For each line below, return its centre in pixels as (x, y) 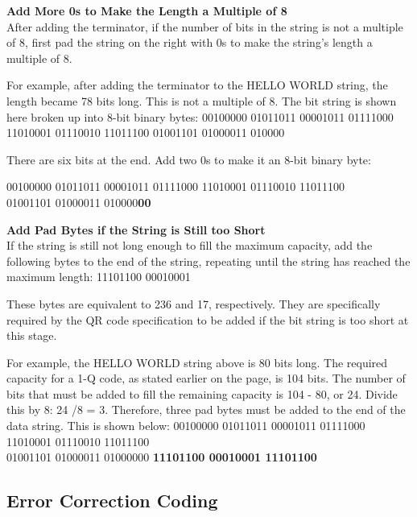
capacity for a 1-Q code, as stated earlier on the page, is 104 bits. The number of (206, 378)
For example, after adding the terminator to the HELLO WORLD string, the (197, 85)
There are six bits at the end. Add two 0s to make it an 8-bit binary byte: (189, 159)
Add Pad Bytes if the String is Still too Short (136, 229)
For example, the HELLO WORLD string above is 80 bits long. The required (197, 362)
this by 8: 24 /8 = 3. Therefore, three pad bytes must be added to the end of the (206, 409)
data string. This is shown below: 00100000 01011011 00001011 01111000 (186, 426)
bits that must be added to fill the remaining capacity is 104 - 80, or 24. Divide (202, 393)
